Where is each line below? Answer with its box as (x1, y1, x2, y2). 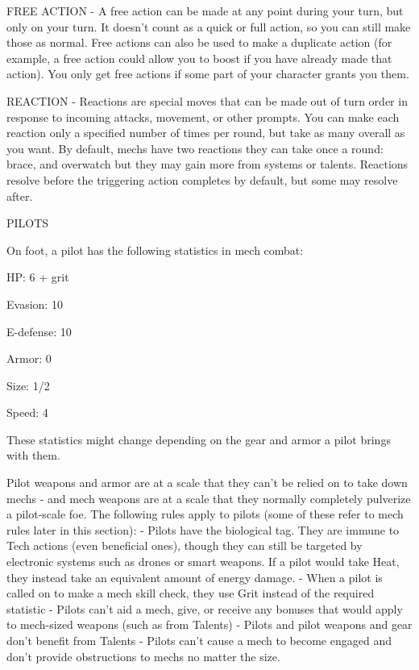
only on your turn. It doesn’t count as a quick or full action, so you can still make (6, 18, 411, 35)
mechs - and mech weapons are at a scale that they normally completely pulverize (6, 489, 411, 506)
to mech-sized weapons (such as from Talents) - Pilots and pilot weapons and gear (6, 616, 413, 633)
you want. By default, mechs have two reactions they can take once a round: (6, 139, 384, 156)
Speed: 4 (6, 404, 48, 421)
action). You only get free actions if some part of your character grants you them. (6, 65, 409, 82)
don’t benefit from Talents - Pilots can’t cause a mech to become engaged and (6, 632, 392, 648)
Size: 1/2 (6, 377, 50, 393)
